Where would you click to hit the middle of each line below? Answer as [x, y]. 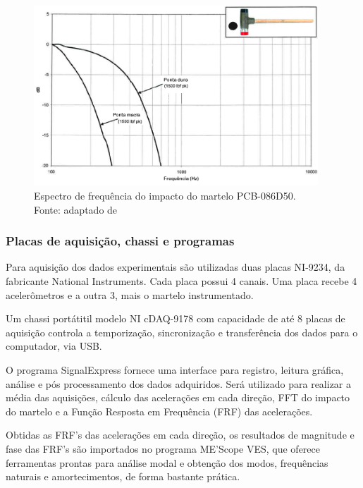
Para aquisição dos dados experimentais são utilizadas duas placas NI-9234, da [176, 267]
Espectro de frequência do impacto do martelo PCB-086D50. [165, 195]
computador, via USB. [54, 346]
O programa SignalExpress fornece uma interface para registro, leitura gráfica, [175, 369]
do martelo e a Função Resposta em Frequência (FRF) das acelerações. [159, 411]
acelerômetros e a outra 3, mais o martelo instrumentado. [130, 294]
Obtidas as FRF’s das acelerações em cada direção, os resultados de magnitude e [180, 435]
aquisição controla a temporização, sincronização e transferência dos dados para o [182, 332]
